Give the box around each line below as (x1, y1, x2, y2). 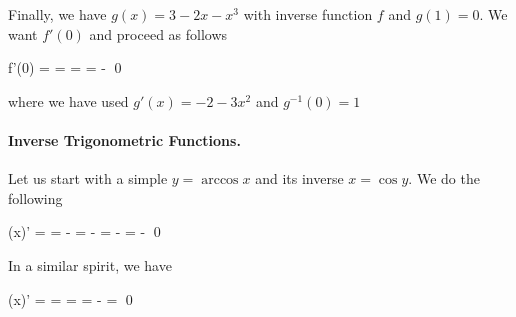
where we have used (8, 90, 129, 111)
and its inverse (255, 168, 344, 189)
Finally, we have (8, 4, 107, 24)
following (8, 187, 63, 208)
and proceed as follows (89, 23, 228, 44)
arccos (201, 173, 239, 188)
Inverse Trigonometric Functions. (8, 129, 241, 150)
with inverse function (243, 4, 373, 24)
